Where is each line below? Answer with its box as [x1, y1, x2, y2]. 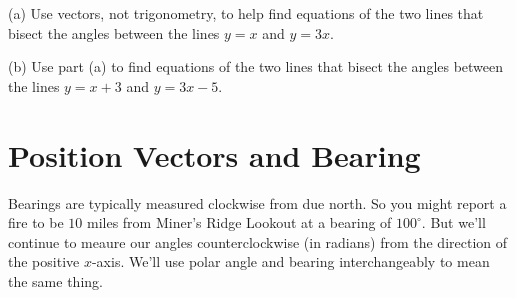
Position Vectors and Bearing [8, 134, 421, 175]
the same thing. [8, 270, 103, 291]
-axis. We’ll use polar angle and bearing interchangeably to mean [91, 251, 490, 272]
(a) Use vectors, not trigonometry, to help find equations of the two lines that [8, 3, 484, 23]
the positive [8, 251, 80, 272]
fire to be [8, 212, 64, 233]
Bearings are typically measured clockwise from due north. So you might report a [8, 192, 507, 213]
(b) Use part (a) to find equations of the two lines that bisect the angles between [8, 56, 504, 77]
